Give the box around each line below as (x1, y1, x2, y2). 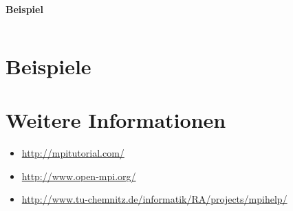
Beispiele (6, 52, 91, 80)
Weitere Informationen (6, 106, 226, 134)
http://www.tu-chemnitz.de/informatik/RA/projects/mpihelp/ (21, 192, 287, 206)
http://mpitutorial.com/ (21, 146, 124, 160)
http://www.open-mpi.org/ (21, 168, 136, 183)
